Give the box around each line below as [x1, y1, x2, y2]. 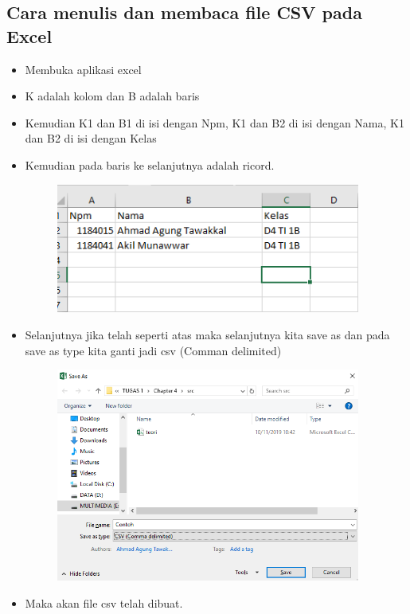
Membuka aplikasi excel [25, 61, 142, 77]
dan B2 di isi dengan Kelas [25, 130, 157, 147]
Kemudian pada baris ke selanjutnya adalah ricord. [25, 156, 275, 173]
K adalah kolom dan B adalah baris [25, 88, 200, 104]
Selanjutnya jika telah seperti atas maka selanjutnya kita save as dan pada [25, 326, 390, 342]
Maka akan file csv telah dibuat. [25, 594, 183, 611]
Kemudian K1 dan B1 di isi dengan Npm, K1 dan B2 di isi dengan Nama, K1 [25, 114, 404, 131]
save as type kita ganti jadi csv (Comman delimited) [25, 342, 282, 358]
